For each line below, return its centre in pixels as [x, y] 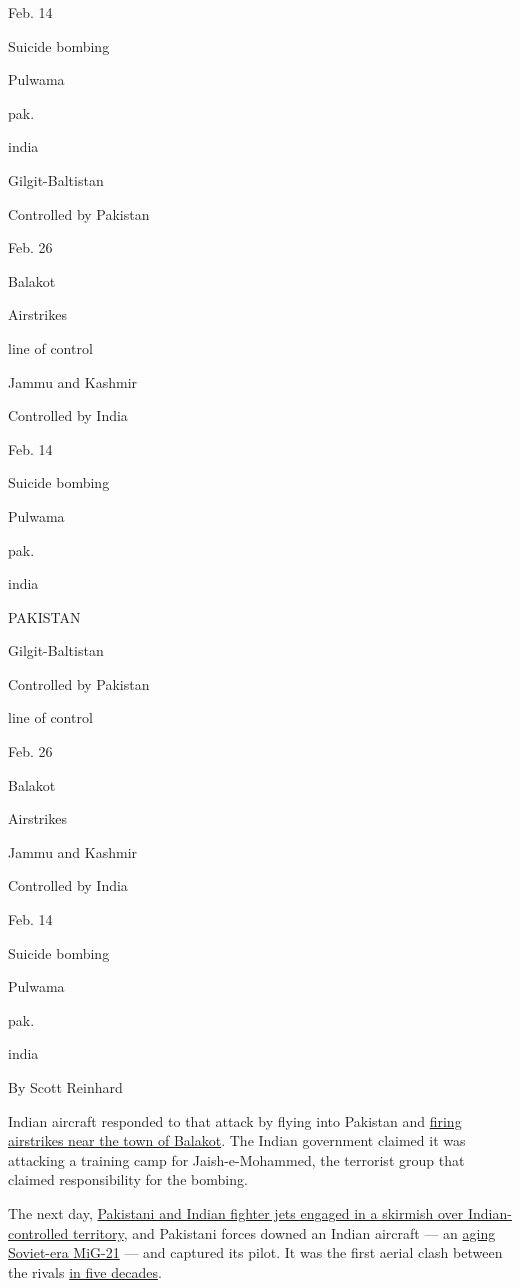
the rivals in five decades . [85, 1271]
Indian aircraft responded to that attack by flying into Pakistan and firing [235, 1120]
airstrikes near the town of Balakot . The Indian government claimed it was [237, 1140]
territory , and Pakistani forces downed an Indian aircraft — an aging [284, 1232]
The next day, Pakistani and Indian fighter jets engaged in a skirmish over [236, 1212]
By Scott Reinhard [65, 1087]
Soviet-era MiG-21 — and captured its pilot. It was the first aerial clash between [255, 1252]
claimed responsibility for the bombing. [128, 1179]
